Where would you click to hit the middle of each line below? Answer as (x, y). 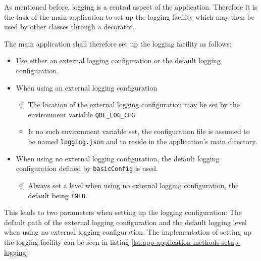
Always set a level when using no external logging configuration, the (133, 185)
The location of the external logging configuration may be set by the (134, 104)
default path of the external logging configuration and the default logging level (125, 222)
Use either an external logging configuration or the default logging (118, 60)
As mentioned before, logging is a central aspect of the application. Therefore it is (131, 7)
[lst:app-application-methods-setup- (186, 242)
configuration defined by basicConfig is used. (87, 168)
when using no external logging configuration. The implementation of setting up (128, 232)
